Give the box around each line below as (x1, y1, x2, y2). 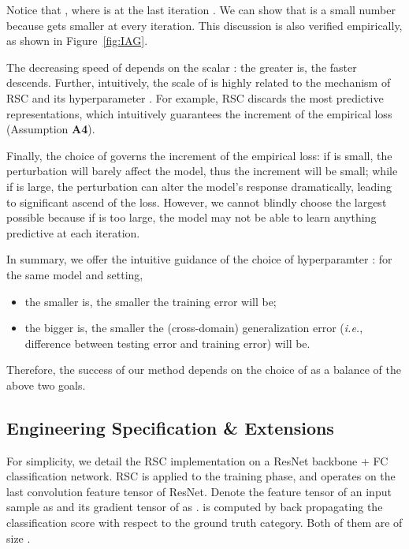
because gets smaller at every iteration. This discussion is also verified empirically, (6, 17, 403, 33)
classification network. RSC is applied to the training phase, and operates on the (6, 468, 396, 484)
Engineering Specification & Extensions (6, 415, 334, 439)
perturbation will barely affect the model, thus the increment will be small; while (6, 162, 398, 179)
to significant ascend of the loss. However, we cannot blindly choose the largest (6, 193, 387, 210)
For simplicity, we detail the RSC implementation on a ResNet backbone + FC (6, 452, 389, 469)
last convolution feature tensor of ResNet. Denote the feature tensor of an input (6, 483, 392, 499)
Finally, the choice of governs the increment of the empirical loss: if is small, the (6, 147, 392, 163)
